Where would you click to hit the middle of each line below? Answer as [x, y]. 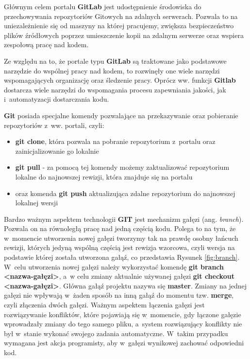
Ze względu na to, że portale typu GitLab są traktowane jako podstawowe [115, 61]
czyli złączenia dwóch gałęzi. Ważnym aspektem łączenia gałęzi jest [104, 305]
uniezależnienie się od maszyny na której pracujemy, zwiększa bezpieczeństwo [119, 26]
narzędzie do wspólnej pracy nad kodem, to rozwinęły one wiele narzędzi [112, 70]
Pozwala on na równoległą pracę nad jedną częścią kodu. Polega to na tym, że [120, 228]
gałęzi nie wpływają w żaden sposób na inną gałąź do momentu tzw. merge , [119, 295]
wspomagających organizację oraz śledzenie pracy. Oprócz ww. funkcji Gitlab [120, 80]
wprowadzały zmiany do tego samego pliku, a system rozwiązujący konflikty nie [123, 324]
